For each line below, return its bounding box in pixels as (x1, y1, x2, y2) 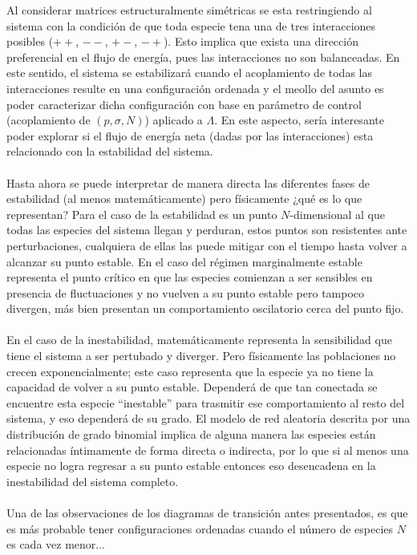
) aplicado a (144, 111, 203, 128)
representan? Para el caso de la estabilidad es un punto (6, 205, 277, 222)
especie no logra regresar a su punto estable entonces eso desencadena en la (6, 457, 376, 474)
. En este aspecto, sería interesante (214, 111, 384, 128)
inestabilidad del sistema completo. (6, 472, 179, 489)
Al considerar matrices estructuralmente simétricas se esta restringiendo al (6, 2, 372, 18)
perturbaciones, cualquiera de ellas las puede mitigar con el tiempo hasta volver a (6, 237, 407, 253)
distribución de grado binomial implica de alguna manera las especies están (6, 426, 376, 443)
